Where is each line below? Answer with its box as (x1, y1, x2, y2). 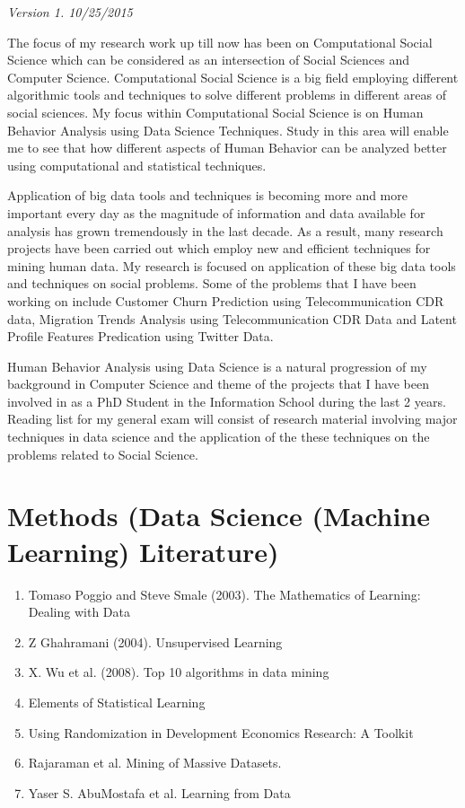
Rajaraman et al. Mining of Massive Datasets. (28, 753, 282, 772)
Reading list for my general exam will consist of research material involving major (7, 409, 458, 428)
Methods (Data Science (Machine (7, 497, 431, 534)
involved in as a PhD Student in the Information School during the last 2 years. (7, 391, 446, 410)
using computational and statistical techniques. (7, 155, 267, 174)
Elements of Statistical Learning (28, 692, 206, 711)
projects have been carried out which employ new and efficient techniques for (7, 239, 431, 258)
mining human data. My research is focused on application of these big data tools (7, 256, 456, 275)
